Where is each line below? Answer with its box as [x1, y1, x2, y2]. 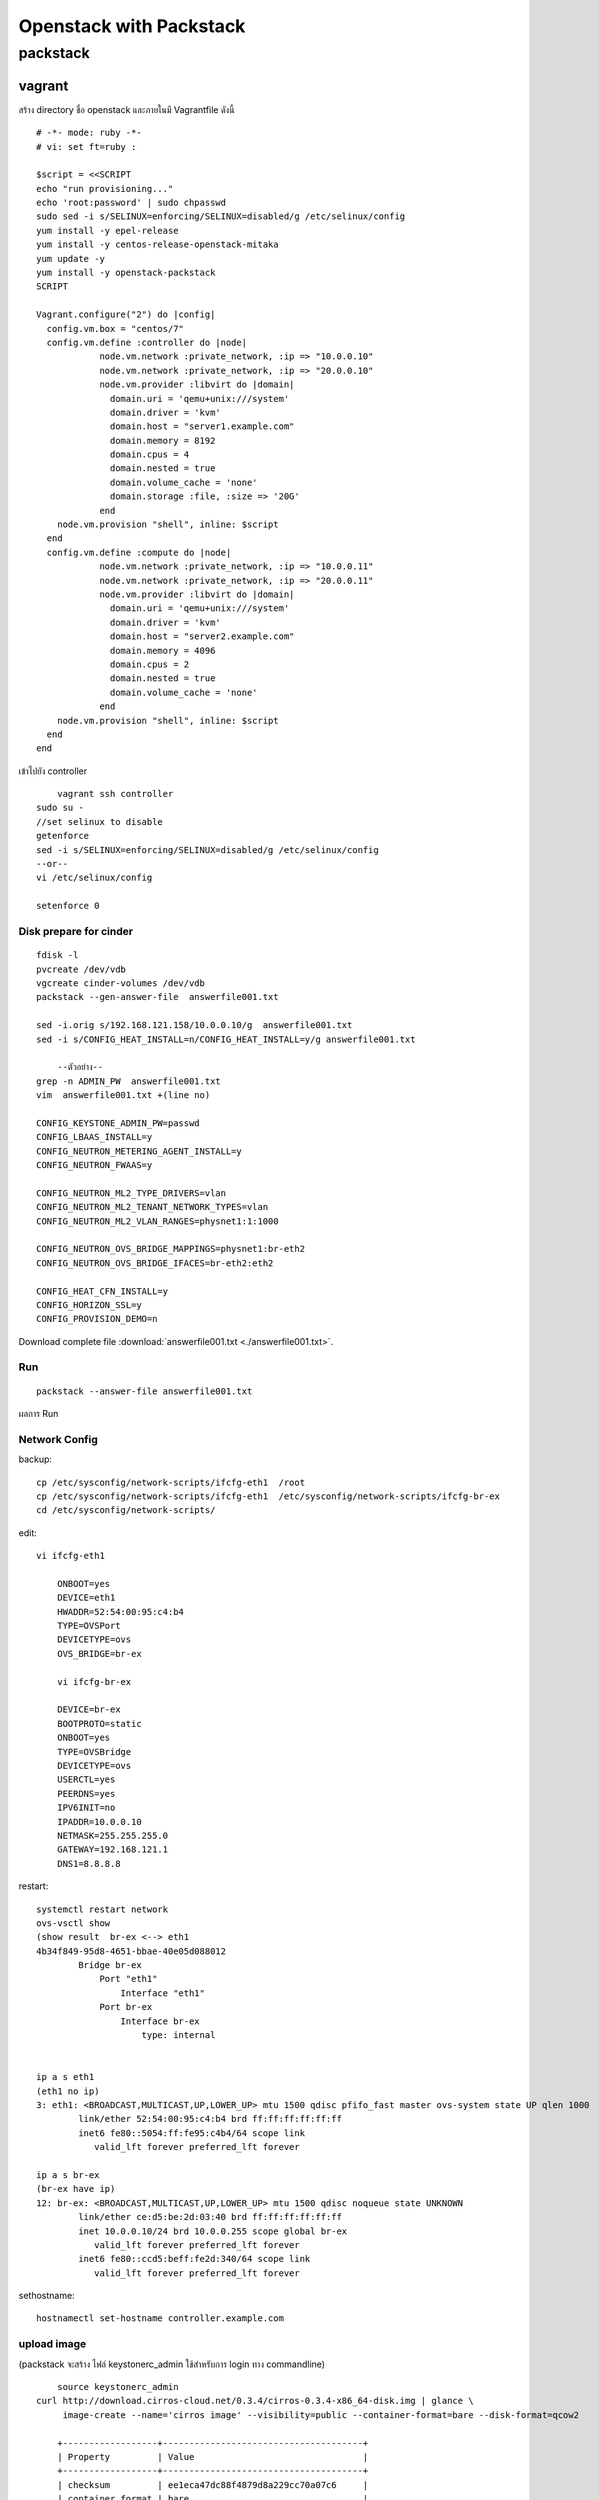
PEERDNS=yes [56, 1788, 116, 1799]
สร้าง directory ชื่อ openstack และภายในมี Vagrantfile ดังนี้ [18, 103, 235, 115]
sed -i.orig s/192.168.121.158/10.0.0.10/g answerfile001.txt [36, 1020, 353, 1031]
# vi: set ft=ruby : [36, 141, 137, 152]
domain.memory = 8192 [110, 435, 216, 446]
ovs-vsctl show [36, 1917, 111, 1929]
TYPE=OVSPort [56, 1620, 121, 1632]
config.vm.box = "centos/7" [46, 323, 185, 334]
